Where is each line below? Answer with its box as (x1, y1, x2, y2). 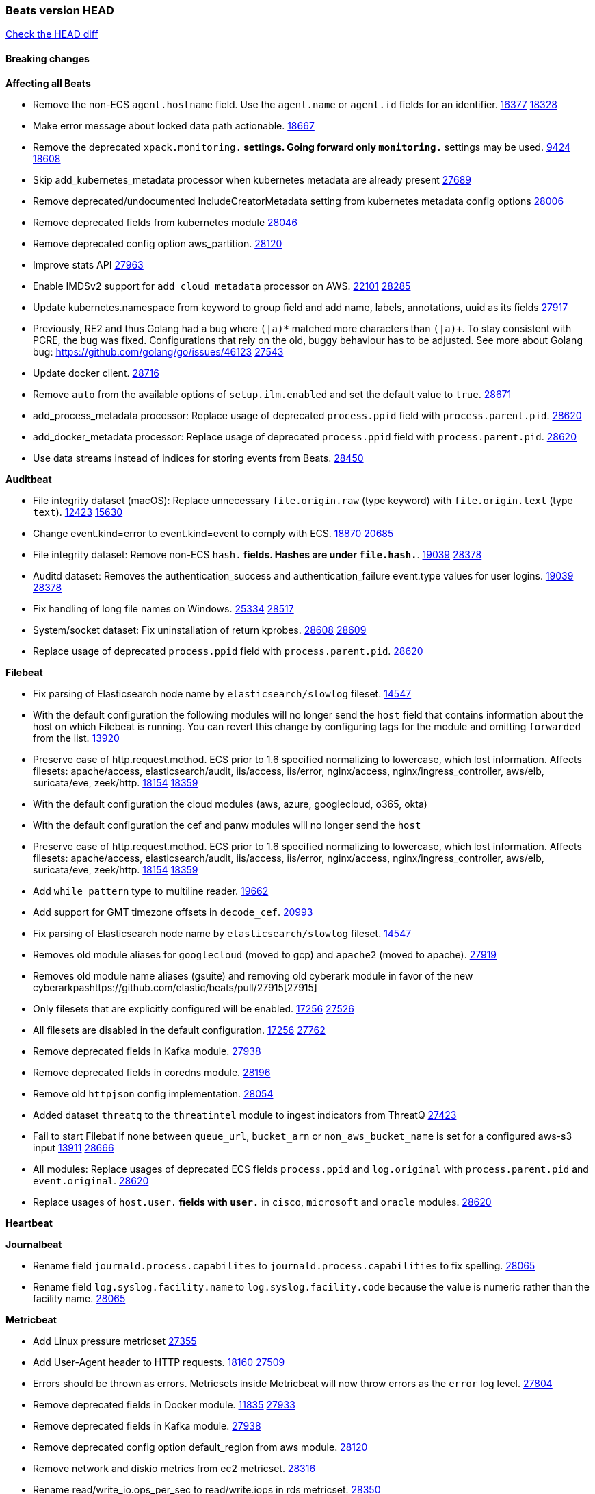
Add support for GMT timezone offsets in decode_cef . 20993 (33, 906, 313, 918)
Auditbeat (5, 473, 52, 485)
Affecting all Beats (5, 77, 91, 89)
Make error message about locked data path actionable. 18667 (33, 119, 315, 132)
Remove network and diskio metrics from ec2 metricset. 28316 (33, 1462, 316, 1474)
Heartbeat (5, 1217, 53, 1229)
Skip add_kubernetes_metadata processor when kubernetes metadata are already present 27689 (33, 173, 472, 186)
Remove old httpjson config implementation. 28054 (33, 1087, 274, 1099)
